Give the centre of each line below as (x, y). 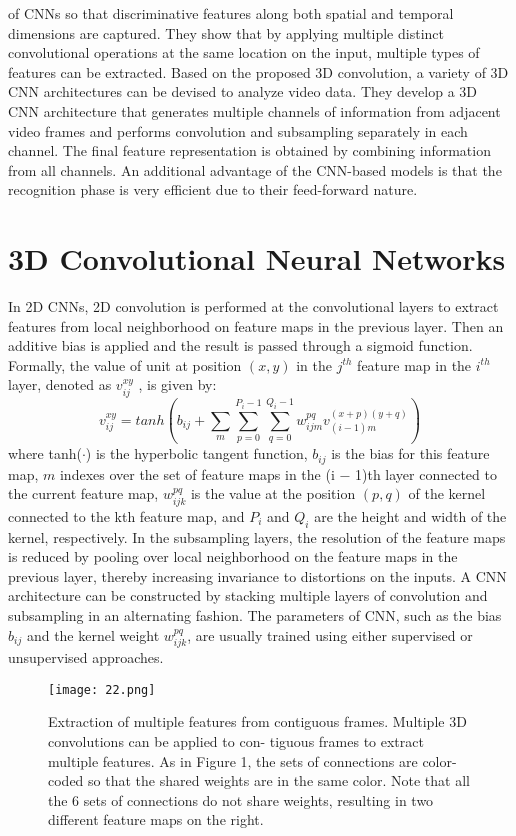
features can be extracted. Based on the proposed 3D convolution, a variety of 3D (258, 71)
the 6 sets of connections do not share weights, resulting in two (241, 799)
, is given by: (177, 384)
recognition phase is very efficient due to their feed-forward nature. (213, 189)
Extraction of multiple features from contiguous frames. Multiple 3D (257, 721)
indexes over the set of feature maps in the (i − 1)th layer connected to (278, 473)
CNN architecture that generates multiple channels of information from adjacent (254, 110)
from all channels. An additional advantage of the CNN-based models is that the (255, 169)
